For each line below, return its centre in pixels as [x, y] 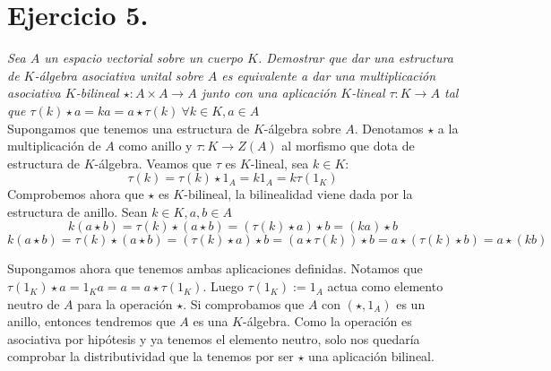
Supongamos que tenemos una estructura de [129, 128]
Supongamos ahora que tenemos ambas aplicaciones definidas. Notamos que [215, 268]
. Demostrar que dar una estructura [355, 58]
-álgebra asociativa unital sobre [119, 75]
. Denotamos [389, 128]
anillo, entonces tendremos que [91, 321]
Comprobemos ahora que [76, 194]
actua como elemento [385, 286]
